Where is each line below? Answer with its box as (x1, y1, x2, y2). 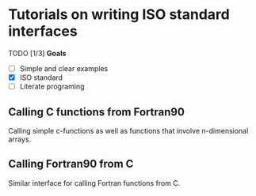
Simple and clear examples (19, 63, 109, 73)
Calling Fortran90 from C (8, 157, 134, 171)
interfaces (8, 22, 78, 40)
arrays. (8, 134, 32, 144)
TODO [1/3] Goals (8, 48, 67, 58)
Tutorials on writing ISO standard (8, 6, 230, 24)
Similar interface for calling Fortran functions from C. (8, 178, 181, 187)
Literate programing (19, 81, 85, 92)
